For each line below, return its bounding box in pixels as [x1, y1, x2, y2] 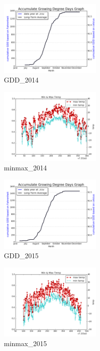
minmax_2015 [4, 338, 47, 349]
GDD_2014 [4, 75, 39, 85]
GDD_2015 [4, 250, 39, 261]
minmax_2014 [4, 163, 47, 173]
